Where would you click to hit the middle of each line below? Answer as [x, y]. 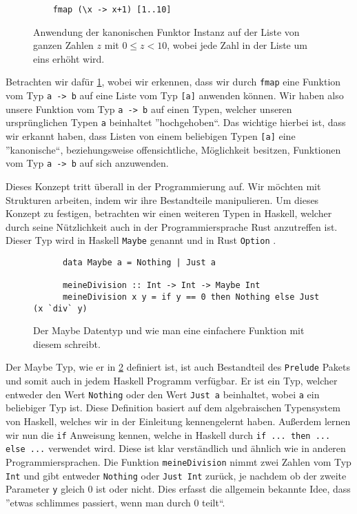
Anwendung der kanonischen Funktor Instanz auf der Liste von [166, 31]
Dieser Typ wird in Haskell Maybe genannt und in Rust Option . [141, 240]
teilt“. [214, 502]
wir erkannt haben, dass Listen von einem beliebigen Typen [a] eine [151, 136]
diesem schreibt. [67, 343]
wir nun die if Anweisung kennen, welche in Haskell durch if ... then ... [168, 434]
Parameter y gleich [45, 489]
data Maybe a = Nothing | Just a [139, 263]
